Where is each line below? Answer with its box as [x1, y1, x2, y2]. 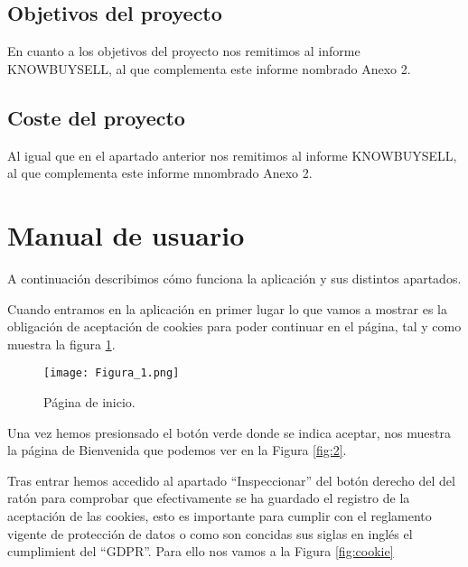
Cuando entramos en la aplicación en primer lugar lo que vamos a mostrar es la [7, 299, 448, 318]
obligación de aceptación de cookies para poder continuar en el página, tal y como [7, 317, 462, 336]
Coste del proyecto [7, 103, 185, 131]
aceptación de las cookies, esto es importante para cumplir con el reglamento [7, 506, 432, 525]
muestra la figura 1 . [7, 334, 116, 353]
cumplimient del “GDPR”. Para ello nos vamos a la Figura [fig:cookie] [7, 542, 394, 561]
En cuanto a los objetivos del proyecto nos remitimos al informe [7, 42, 360, 60]
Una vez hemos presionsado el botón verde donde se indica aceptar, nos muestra [7, 423, 451, 442]
